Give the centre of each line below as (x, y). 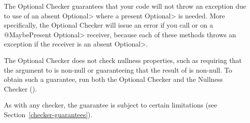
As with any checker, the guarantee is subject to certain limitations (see (110, 105)
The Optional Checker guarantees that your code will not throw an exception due (125, 6)
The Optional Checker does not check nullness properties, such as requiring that (123, 60)
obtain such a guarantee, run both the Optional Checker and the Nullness (113, 79)
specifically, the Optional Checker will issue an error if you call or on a (109, 25)
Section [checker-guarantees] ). (48, 114)
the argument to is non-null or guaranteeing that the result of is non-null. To (118, 69)
